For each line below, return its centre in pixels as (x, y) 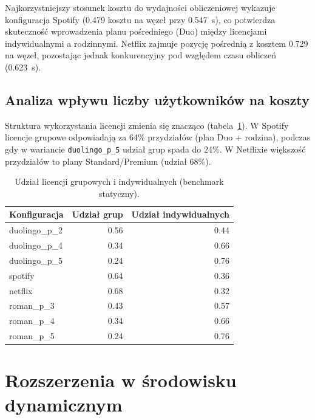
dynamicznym (64, 404)
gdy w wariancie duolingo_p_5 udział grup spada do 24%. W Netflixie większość (155, 149)
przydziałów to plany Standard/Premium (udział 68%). (108, 161)
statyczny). (119, 193)
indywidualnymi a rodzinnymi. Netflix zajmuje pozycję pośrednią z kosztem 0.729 (157, 43)
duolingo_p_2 (36, 230)
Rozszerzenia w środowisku (121, 380)
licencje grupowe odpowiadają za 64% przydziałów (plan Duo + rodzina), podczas (158, 137)
